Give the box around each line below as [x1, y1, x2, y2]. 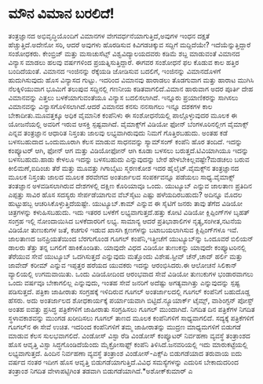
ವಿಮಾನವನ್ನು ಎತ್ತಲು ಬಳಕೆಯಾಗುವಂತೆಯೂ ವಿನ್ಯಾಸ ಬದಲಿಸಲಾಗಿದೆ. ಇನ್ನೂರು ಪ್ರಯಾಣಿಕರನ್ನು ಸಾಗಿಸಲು [8, 92, 239, 102]
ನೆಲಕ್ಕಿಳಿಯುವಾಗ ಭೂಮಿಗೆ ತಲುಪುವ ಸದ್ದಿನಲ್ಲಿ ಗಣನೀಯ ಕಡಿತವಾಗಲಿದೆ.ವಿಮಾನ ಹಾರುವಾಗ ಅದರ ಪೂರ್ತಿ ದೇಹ [8, 84, 254, 93]
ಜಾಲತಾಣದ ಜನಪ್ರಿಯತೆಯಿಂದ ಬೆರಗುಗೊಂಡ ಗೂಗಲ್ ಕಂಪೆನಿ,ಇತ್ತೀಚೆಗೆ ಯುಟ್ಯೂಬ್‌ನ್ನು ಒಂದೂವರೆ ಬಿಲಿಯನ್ [8, 234, 254, 243]
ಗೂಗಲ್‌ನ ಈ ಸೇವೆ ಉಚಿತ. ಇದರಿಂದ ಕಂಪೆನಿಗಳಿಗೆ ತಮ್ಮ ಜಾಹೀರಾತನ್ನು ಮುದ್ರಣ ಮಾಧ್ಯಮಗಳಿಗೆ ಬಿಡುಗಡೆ [8, 322, 241, 331]
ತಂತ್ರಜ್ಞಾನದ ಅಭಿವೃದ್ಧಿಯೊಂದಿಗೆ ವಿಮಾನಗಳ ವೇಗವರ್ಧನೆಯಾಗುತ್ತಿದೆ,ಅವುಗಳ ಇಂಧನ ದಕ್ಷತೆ [8, 31, 210, 40]
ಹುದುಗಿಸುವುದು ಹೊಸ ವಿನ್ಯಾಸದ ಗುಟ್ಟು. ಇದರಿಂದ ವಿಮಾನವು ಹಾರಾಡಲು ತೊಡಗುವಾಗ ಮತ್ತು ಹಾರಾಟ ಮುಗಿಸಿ [8, 75, 254, 85]
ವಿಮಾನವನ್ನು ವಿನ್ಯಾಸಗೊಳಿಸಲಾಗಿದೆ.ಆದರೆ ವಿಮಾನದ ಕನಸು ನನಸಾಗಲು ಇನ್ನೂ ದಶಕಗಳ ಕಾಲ [8, 101, 213, 110]
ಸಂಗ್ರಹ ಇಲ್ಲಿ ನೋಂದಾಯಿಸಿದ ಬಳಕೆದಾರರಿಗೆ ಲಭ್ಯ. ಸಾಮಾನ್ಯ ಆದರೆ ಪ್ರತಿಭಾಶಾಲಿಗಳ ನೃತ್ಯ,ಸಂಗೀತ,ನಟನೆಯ [8, 216, 242, 226]
